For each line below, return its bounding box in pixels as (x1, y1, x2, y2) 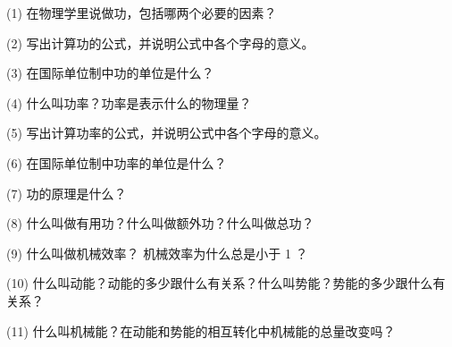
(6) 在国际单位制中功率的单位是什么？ (6, 153, 227, 172)
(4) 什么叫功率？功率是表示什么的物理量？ (6, 93, 252, 112)
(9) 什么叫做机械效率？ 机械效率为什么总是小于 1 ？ (6, 243, 308, 262)
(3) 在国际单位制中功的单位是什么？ (6, 63, 214, 82)
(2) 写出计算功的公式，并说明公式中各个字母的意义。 (6, 33, 314, 52)
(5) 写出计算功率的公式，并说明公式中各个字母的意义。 (6, 123, 327, 142)
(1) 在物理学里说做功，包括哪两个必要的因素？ (6, 4, 277, 21)
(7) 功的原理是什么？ (6, 183, 127, 202)
